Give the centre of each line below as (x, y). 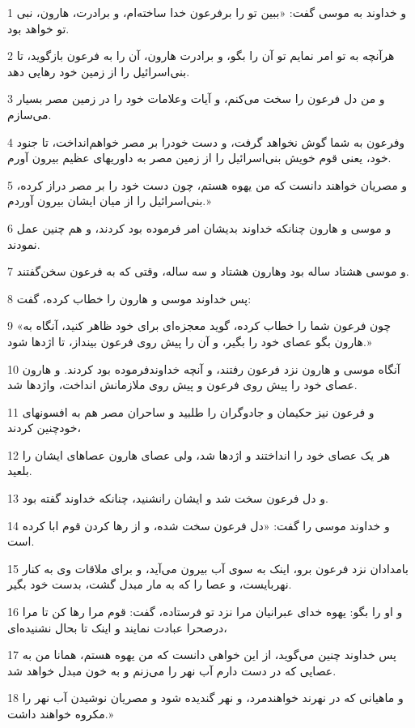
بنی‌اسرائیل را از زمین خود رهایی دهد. (99, 71)
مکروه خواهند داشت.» (61, 713)
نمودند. (24, 244)
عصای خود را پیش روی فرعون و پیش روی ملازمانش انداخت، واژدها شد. (182, 385)
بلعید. (20, 471)
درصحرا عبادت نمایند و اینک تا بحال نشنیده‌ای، (117, 627)
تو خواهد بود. (38, 28)
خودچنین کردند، (44, 428)
